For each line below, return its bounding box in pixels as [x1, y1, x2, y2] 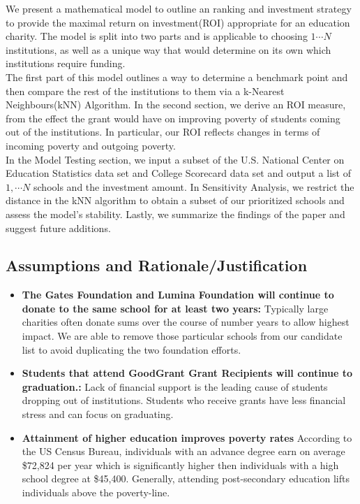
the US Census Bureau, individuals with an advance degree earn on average [22, 444, 345, 459]
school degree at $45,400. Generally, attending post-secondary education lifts [22, 471, 350, 486]
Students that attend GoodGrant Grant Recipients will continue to [22, 366, 353, 380]
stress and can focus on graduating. [22, 407, 174, 422]
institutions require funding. [6, 56, 126, 71]
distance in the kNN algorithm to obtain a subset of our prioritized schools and [6, 193, 345, 208]
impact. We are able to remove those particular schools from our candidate [22, 329, 343, 343]
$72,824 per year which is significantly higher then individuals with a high [22, 457, 339, 472]
